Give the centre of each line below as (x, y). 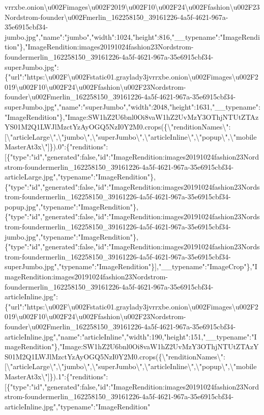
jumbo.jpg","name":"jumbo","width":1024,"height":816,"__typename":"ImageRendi (132, 36)
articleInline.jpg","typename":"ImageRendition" (78, 406)
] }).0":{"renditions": (78, 147)
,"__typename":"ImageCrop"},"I (207, 266)
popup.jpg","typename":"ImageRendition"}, (71, 206)
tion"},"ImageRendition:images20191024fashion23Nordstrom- (99, 47)
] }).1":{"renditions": (78, 376)
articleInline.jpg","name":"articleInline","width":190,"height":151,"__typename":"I (131, 336)
